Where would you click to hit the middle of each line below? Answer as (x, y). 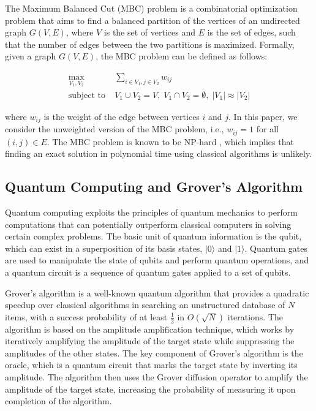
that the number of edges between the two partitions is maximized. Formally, (150, 44)
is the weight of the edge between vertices (122, 116)
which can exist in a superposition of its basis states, (104, 248)
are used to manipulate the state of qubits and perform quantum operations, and (157, 260)
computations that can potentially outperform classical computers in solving (148, 224)
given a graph (31, 56)
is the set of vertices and (150, 32)
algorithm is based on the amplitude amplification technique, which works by (150, 329)
